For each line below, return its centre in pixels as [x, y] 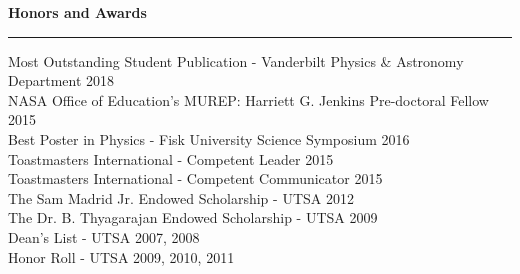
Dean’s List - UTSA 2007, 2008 [104, 236]
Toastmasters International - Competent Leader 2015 [171, 158]
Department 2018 [61, 80]
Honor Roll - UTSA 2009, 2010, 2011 [121, 256]
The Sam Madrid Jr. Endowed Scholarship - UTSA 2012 [181, 197]
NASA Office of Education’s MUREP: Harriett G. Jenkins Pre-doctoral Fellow [248, 99]
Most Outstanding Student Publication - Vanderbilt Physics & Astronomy [236, 60]
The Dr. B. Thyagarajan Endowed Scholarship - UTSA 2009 [193, 217]
